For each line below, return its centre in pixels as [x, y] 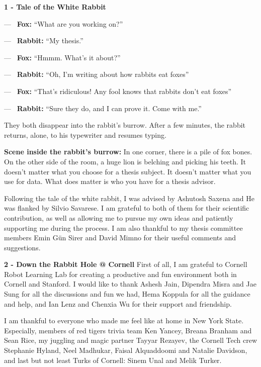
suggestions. [22, 247]
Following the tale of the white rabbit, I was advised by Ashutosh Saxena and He [129, 198]
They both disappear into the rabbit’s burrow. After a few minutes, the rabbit [125, 125]
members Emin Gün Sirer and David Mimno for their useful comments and [120, 238]
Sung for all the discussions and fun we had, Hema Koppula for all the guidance [127, 294]
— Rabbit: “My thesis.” [44, 40]
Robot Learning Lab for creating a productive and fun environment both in [120, 274]
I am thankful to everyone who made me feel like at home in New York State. [124, 320]
